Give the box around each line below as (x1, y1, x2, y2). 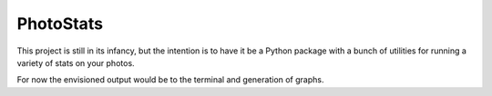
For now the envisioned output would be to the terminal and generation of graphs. (16, 74, 324, 85)
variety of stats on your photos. (16, 57, 136, 68)
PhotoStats (16, 14, 104, 34)
